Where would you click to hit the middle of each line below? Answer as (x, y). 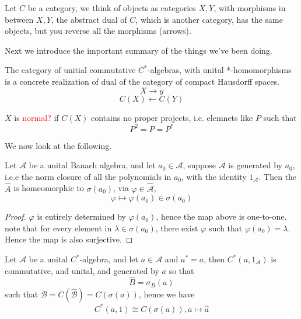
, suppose (199, 165)
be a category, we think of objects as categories (112, 8)
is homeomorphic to (49, 188)
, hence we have (167, 294)
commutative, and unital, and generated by (82, 270)
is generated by (255, 165)
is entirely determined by (81, 216)
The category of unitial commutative (70, 70)
